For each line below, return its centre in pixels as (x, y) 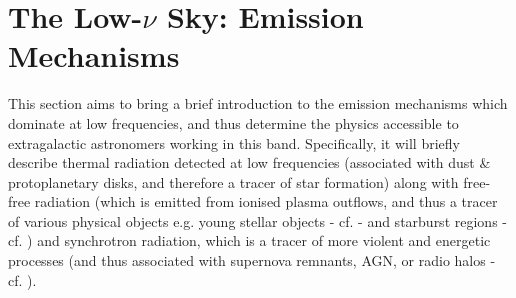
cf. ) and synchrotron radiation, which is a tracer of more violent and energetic (249, 240)
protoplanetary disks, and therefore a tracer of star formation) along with (233, 181)
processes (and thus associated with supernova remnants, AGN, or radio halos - (252, 260)
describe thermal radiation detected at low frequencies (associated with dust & (249, 162)
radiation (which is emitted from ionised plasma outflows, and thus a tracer (266, 201)
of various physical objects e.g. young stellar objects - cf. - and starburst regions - (257, 220)
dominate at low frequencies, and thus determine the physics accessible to (233, 122)
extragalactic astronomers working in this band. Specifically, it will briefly (234, 142)
